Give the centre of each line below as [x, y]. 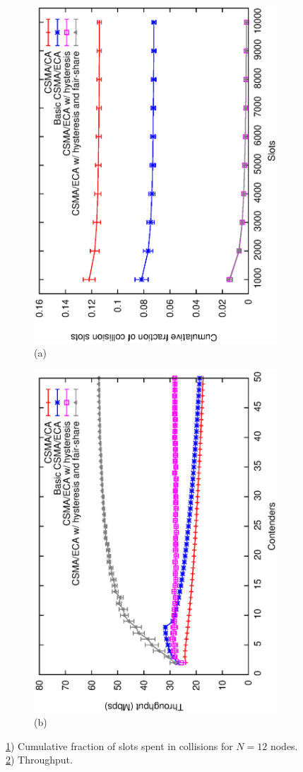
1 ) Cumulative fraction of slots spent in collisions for [119, 745]
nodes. [284, 745]
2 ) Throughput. [39, 760]
